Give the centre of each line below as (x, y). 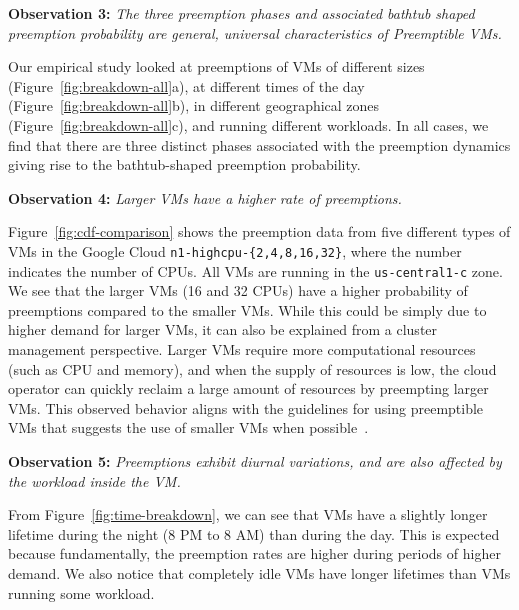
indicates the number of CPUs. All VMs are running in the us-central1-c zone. (255, 270)
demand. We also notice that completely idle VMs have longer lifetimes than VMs (259, 572)
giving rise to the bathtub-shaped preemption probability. (184, 164)
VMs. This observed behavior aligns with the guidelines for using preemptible (246, 407)
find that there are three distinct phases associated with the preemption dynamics (259, 144)
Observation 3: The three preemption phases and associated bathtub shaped (241, 13)
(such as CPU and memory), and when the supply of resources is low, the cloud (252, 368)
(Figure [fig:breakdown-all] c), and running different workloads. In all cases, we (248, 124)
